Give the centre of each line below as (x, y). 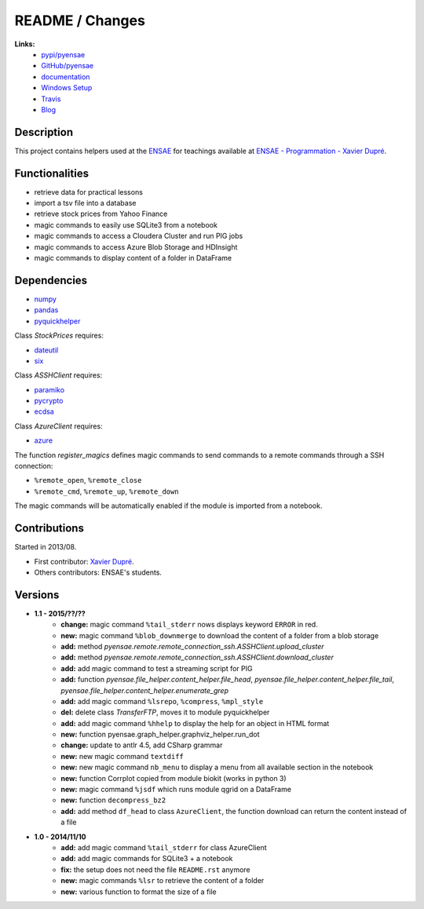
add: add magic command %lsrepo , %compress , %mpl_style (162, 701)
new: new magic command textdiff (122, 756)
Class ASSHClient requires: (58, 375)
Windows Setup (67, 88)
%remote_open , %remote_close (88, 480)
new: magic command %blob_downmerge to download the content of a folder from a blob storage (220, 635)
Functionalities (52, 173)
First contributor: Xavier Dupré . (84, 561)
